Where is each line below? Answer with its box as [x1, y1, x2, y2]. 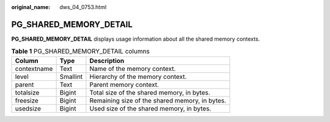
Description [89, 56, 125, 65]
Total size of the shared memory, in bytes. [89, 88, 211, 97]
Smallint [59, 72, 83, 81]
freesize [15, 96, 39, 104]
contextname [15, 64, 53, 73]
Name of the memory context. [89, 64, 176, 73]
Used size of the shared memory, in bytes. [89, 104, 211, 112]
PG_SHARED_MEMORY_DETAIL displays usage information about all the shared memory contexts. [11, 35, 260, 42]
